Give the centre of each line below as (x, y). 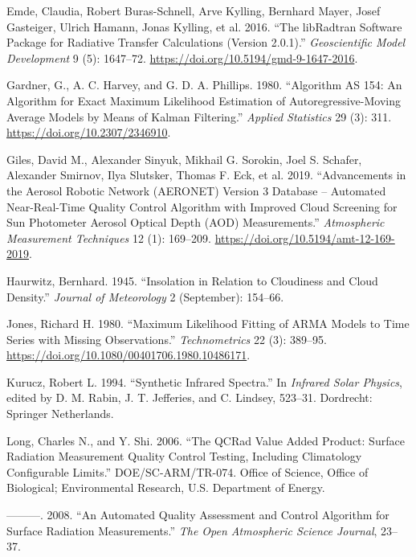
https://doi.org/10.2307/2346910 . (89, 132)
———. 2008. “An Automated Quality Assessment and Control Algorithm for (198, 515)
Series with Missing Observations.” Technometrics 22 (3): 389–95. (167, 339)
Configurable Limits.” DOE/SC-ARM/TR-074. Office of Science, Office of (188, 471)
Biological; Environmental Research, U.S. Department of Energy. (166, 487)
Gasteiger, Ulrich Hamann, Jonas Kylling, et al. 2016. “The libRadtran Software (204, 26)
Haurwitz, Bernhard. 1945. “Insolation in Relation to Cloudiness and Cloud (192, 280)
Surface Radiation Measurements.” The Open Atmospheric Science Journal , (192, 530)
